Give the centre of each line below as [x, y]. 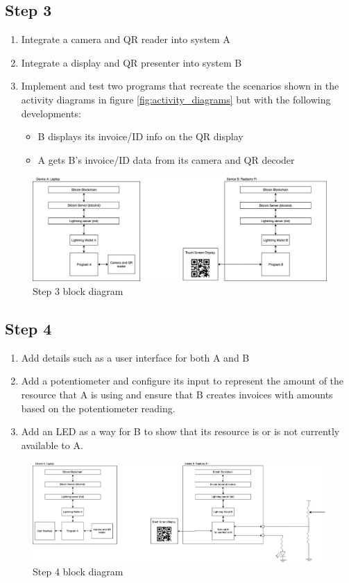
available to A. [52, 445]
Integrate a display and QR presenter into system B [131, 62]
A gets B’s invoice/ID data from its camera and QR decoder [166, 159]
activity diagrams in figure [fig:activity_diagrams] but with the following [176, 99]
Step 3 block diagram [78, 291]
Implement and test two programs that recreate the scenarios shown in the [180, 86]
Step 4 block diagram [78, 572]
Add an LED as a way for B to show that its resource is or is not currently [180, 431]
